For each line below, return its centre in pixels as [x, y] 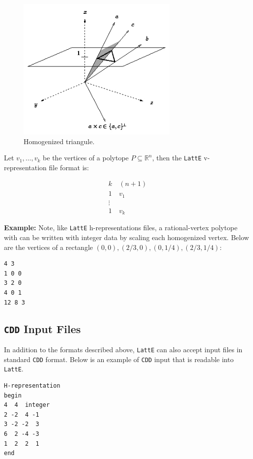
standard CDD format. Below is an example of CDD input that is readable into [119, 359]
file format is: [69, 167]
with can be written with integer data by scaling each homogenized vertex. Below [126, 237]
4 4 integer [27, 405]
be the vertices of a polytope [86, 158]
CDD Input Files [42, 328]
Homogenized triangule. [59, 141]
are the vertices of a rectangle [48, 247]
